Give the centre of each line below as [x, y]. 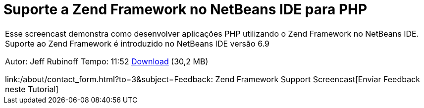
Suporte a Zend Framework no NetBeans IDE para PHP [185, 9]
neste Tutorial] [32, 89]
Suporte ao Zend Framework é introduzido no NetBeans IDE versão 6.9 [137, 43]
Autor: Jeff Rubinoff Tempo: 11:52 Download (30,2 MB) [107, 61]
